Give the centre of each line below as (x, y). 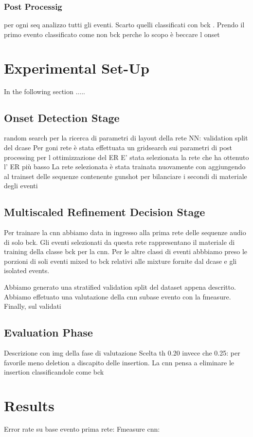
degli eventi (21, 186)
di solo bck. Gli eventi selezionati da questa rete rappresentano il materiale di (119, 242)
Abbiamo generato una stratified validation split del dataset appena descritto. (120, 287)
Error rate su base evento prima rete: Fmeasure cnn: (82, 428)
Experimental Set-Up (77, 68)
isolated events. (27, 270)
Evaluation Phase (48, 332)
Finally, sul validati (33, 306)
